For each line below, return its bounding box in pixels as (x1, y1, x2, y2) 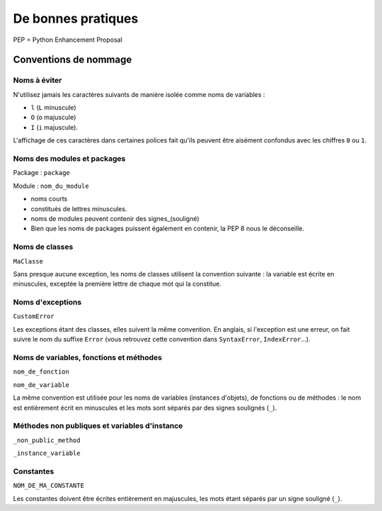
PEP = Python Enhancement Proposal (13, 35, 123, 44)
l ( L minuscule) (30, 103, 77, 112)
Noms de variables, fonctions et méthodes (13, 352, 163, 362)
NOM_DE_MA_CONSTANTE (13, 482, 85, 490)
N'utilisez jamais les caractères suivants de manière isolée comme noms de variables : (13, 90, 265, 99)
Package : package (13, 169, 71, 177)
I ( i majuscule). (30, 123, 78, 131)
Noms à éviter (13, 75, 62, 85)
